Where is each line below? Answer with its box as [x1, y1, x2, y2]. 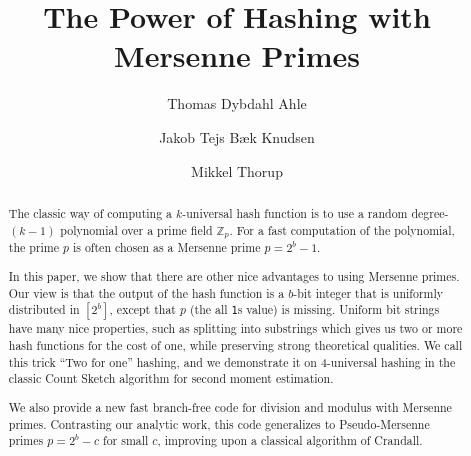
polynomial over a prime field [60, 221, 213, 238]
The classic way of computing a [8, 204, 173, 221]
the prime [8, 239, 60, 256]
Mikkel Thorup [191, 160, 283, 181]
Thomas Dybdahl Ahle [167, 93, 307, 114]
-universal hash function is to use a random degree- [182, 204, 449, 221]
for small [103, 432, 149, 449]
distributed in [8, 301, 80, 318]
